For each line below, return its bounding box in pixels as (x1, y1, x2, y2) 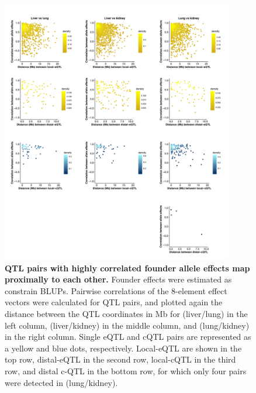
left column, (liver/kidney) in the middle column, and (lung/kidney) (5, 319, 250, 331)
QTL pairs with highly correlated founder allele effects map (5, 261, 250, 274)
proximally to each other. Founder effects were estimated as (5, 273, 232, 285)
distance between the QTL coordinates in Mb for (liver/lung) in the (5, 308, 248, 320)
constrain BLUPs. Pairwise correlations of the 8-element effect (5, 284, 227, 297)
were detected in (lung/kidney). (5, 376, 118, 388)
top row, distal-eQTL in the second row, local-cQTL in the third (5, 353, 236, 366)
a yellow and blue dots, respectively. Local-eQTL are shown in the (5, 342, 242, 354)
